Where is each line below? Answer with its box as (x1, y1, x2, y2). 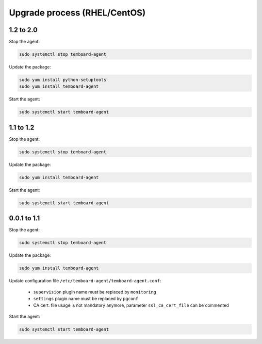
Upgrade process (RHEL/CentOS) (9, 7, 146, 18)
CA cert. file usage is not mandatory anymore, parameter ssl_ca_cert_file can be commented (33, 302, 229, 308)
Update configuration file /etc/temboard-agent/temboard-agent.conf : (9, 278, 161, 284)
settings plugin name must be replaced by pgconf (33, 296, 138, 302)
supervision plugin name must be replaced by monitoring (33, 289, 156, 295)
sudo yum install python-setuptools (19, 77, 107, 82)
